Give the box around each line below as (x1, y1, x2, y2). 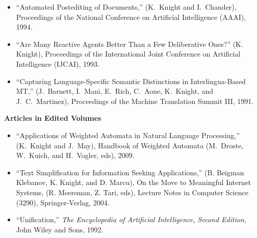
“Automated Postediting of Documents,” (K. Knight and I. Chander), (16, 2, 237, 12)
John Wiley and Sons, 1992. (16, 224, 104, 234)
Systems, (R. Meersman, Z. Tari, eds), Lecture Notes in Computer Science (16, 187, 248, 197)
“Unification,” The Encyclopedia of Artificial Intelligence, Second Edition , (16, 214, 246, 225)
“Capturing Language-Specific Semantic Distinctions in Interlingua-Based (16, 75, 246, 86)
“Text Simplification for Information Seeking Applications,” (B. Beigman (16, 167, 244, 177)
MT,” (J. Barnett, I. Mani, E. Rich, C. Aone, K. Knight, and (16, 86, 214, 96)
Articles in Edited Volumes (4, 113, 101, 123)
